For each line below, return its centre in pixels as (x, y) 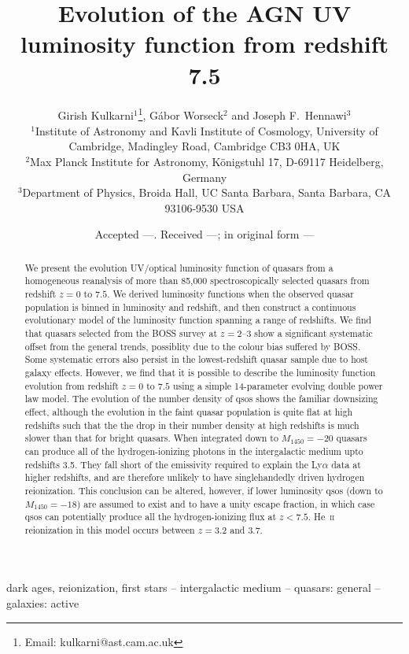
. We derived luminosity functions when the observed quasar (230, 294)
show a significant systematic (313, 333)
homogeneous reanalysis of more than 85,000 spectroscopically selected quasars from (197, 281)
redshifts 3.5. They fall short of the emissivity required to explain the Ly (173, 464)
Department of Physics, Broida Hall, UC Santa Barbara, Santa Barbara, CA (207, 192)
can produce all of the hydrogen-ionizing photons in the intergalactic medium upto (194, 451)
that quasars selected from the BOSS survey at (121, 333)
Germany (204, 177)
